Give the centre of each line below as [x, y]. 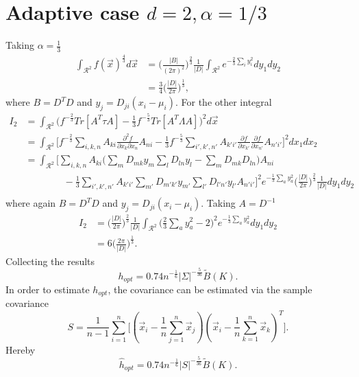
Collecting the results [50, 261]
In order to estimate [48, 289]
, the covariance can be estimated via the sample [210, 289]
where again [31, 203]
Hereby [21, 349]
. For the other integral [223, 102]
